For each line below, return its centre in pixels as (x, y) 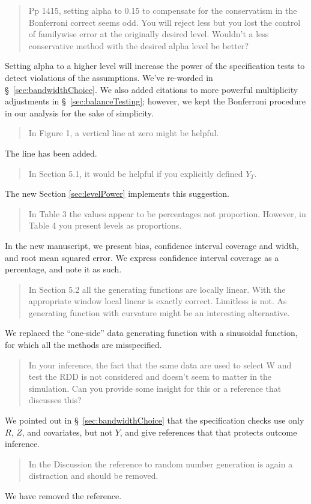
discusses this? (55, 400)
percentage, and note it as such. (63, 269)
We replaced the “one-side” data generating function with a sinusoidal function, (151, 333)
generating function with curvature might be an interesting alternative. (159, 312)
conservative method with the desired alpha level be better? (138, 45)
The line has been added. (51, 153)
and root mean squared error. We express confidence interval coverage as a (142, 257)
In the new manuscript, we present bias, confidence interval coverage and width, (152, 245)
